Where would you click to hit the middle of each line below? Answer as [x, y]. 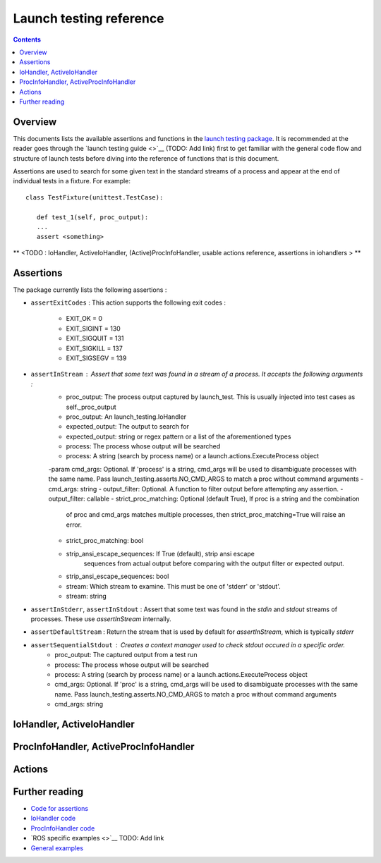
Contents [27, 39]
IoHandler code [53, 819]
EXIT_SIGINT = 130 [93, 329]
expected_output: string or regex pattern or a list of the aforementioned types [179, 436]
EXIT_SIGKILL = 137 [94, 348]
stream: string [86, 596]
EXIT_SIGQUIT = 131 [95, 338]
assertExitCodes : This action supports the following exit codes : [128, 302]
